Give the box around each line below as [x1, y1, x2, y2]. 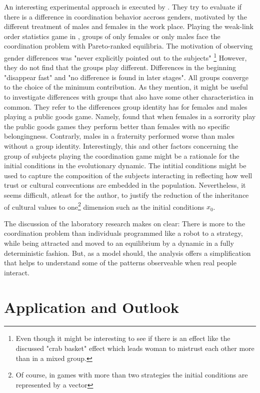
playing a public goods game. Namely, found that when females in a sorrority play [4, 111, 256, 122]
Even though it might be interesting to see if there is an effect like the [15, 333, 230, 343]
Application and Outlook [4, 296, 179, 317]
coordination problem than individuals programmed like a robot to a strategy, [4, 228, 243, 238]
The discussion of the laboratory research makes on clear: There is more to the [4, 218, 245, 228]
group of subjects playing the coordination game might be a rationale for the [4, 150, 239, 161]
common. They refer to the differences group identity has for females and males [4, 101, 247, 112]
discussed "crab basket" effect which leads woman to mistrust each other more [15, 343, 254, 353]
